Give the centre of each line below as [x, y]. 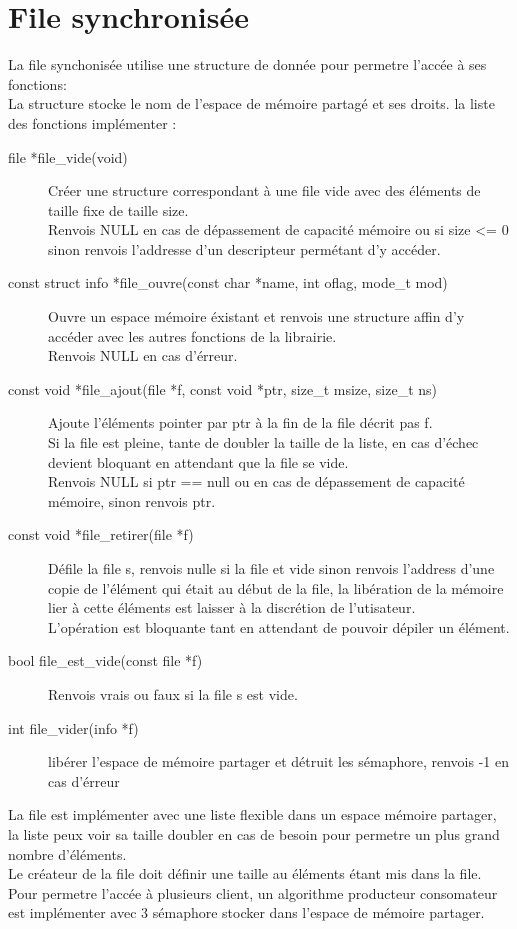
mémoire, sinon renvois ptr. [132, 500]
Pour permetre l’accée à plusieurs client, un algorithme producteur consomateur [253, 892]
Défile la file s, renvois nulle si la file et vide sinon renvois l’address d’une [271, 568]
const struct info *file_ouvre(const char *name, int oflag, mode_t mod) [228, 282]
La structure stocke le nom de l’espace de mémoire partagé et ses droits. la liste [251, 103]
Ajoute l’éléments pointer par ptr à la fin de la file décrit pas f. [240, 422]
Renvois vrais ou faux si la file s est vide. [173, 693]
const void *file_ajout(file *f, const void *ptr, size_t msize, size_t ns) [223, 388]
